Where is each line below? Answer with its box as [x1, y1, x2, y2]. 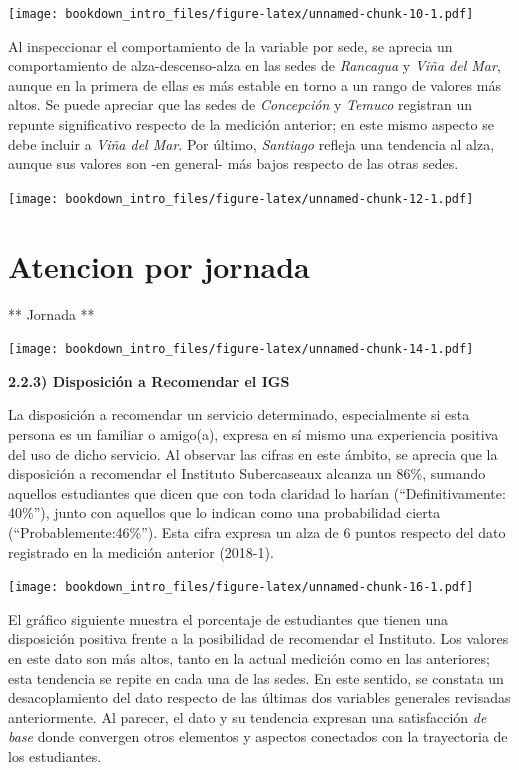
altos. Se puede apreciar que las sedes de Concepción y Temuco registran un [8, 94, 473, 115]
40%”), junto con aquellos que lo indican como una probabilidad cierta [8, 502, 441, 523]
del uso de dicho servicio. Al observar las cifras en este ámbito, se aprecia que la [8, 443, 498, 464]
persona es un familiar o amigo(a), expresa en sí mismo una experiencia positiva [8, 424, 499, 445]
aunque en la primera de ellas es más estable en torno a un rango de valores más [8, 74, 501, 95]
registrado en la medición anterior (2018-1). [8, 541, 274, 562]
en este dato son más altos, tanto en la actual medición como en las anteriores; [8, 648, 490, 669]
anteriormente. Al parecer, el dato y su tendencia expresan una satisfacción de [8, 706, 487, 727]
